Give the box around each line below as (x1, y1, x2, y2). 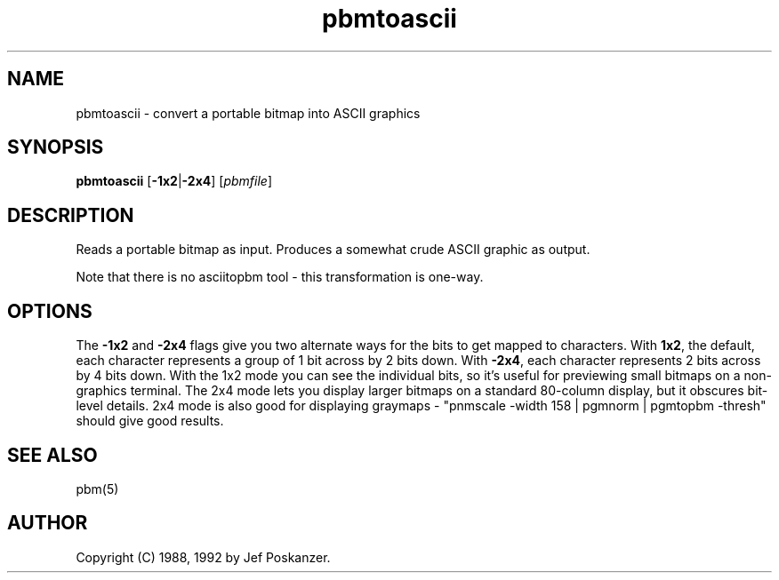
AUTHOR (7, 512, 88, 535)
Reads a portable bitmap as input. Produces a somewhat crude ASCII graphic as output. (76, 242, 590, 258)
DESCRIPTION (7, 203, 134, 226)
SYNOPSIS (7, 136, 104, 159)
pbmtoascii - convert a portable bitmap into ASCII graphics (76, 105, 421, 121)
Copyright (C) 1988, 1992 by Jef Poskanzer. (76, 549, 331, 565)
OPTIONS (7, 299, 92, 322)
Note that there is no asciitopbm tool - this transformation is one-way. (76, 269, 484, 285)
